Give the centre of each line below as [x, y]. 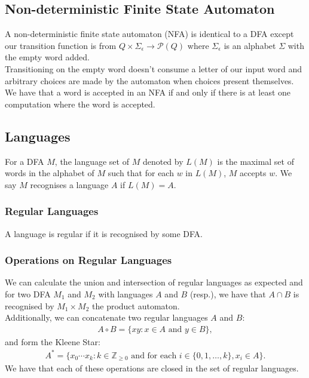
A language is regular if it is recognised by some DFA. [104, 233]
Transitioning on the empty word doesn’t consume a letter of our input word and [154, 68]
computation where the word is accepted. [80, 104]
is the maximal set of [256, 161]
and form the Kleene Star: [53, 341]
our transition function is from [61, 45]
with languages [126, 294]
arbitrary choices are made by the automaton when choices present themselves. [149, 80]
